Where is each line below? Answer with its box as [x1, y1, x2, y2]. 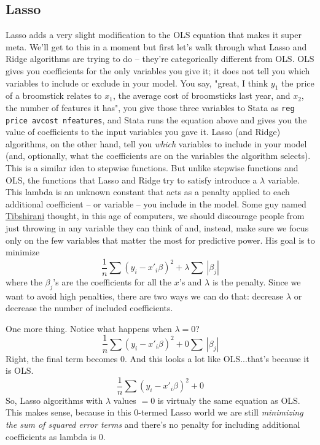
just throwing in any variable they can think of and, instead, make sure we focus [6, 222, 309, 234]
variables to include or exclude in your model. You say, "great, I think [6, 76, 268, 89]
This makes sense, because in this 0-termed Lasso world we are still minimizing [6, 406, 303, 419]
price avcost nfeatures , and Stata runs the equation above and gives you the [6, 113, 307, 126]
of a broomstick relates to [6, 89, 102, 102]
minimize [6, 246, 40, 258]
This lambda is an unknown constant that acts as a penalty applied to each [6, 185, 290, 198]
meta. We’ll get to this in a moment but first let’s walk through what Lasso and [6, 40, 307, 53]
